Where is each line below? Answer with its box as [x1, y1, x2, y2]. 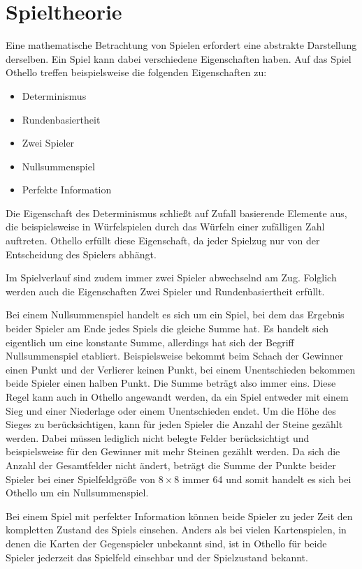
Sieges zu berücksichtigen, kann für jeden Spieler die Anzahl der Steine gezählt [6, 417, 343, 431]
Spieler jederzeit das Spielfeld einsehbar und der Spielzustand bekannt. [6, 549, 308, 564]
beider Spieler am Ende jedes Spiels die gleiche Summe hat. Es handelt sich [6, 321, 328, 336]
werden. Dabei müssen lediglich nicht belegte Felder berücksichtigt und [6, 430, 310, 445]
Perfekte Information [22, 182, 112, 197]
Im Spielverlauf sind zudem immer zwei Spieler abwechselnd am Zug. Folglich [6, 270, 337, 285]
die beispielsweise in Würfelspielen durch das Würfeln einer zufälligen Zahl [6, 219, 325, 234]
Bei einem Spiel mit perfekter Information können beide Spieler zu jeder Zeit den [6, 508, 353, 523]
